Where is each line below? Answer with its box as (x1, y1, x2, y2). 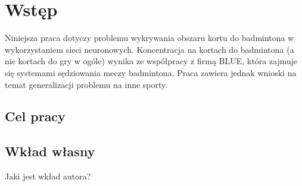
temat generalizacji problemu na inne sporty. (5, 78, 168, 90)
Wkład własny (5, 142, 95, 160)
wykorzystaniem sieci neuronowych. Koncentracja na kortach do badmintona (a (5, 43, 294, 55)
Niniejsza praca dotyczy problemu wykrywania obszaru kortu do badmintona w (5, 31, 294, 44)
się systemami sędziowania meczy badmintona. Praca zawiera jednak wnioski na (5, 66, 297, 78)
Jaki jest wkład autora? (5, 170, 91, 182)
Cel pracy (5, 107, 66, 125)
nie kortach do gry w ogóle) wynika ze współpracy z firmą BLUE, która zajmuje (5, 55, 298, 67)
